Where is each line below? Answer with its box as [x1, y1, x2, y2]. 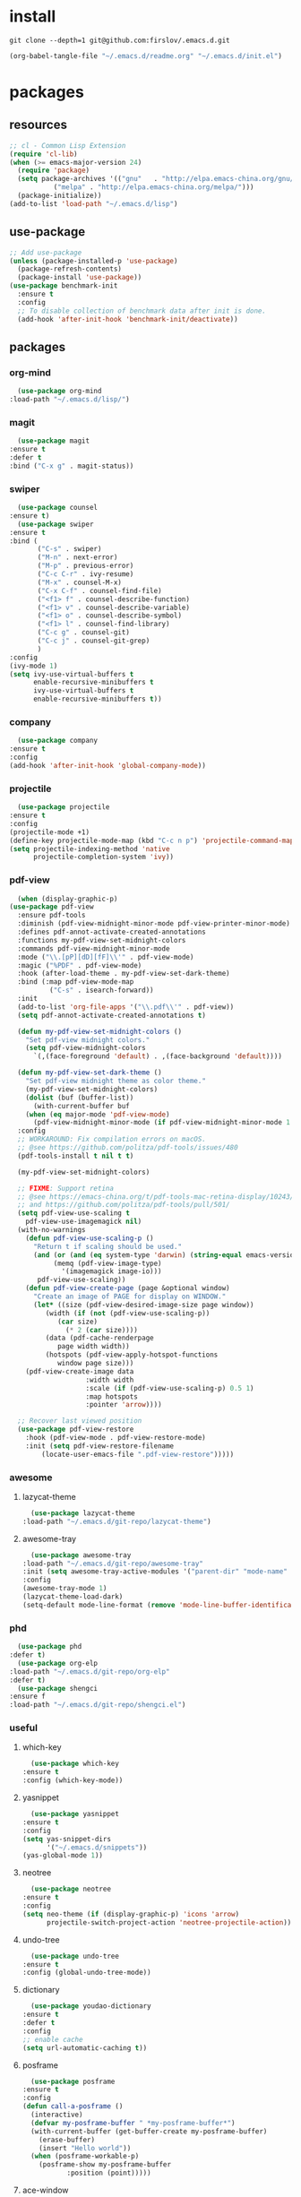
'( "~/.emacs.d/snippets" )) [46, 1843, 148, 1852]
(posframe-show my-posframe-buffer [39, 2160, 172, 2169]
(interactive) [30, 2110, 83, 2120]
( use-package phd [17, 1642, 82, 1651]
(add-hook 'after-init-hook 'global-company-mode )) [9, 761, 206, 770]
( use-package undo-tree [30, 1951, 119, 1960]
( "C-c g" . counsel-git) [37, 628, 130, 637]
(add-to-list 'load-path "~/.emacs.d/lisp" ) [9, 199, 178, 208]
